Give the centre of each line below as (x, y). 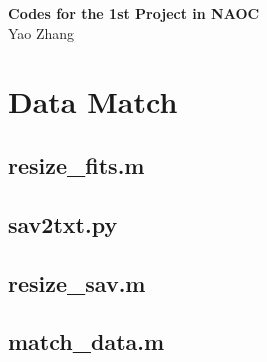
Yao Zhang (41, 32)
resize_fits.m (76, 164)
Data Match (93, 101)
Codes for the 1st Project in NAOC (134, 13)
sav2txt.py (63, 223)
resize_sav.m (77, 282)
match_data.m (86, 341)
